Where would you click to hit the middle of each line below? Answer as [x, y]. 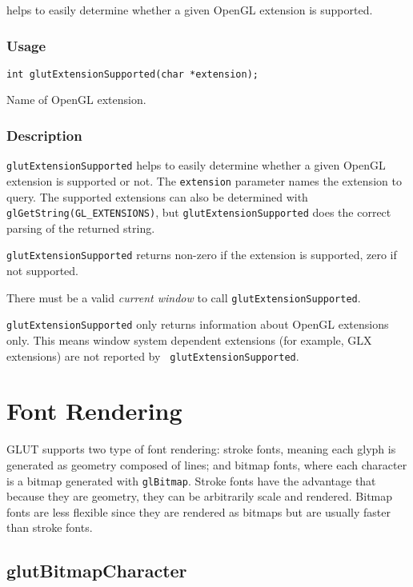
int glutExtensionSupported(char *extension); [132, 74]
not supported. [42, 271]
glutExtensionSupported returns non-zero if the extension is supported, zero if [202, 255]
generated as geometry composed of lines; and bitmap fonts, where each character [207, 464]
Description [44, 135]
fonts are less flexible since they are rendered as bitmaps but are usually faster [198, 511]
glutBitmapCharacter [97, 571]
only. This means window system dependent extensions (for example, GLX [189, 340]
